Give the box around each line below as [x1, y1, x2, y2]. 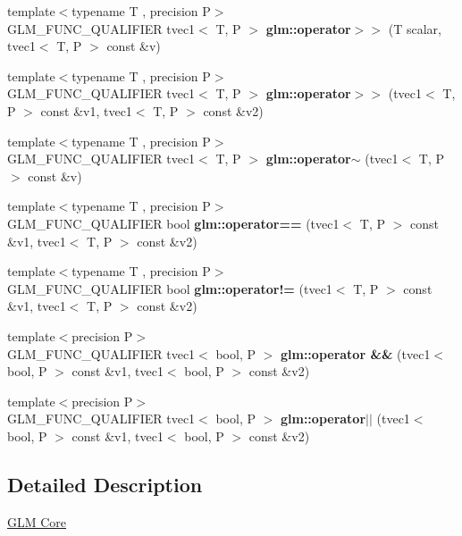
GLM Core [7, 512, 67, 531]
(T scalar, [388, 19, 441, 38]
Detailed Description [7, 470, 203, 498]
